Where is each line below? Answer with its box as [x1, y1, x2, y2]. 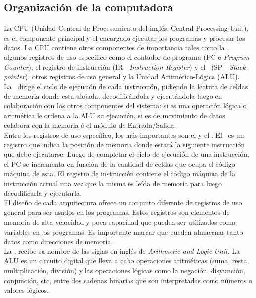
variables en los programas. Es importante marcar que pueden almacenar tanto [4, 226, 243, 237]
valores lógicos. [4, 285, 49, 295]
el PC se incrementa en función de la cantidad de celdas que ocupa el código [4, 158, 235, 169]
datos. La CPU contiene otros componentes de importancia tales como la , [4, 42, 229, 52]
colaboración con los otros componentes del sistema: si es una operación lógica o [4, 100, 247, 110]
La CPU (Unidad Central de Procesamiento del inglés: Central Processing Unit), [4, 23, 249, 33]
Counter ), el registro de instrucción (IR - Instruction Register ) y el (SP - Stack [4, 61, 246, 72]
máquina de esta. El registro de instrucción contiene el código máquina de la [4, 168, 235, 179]
